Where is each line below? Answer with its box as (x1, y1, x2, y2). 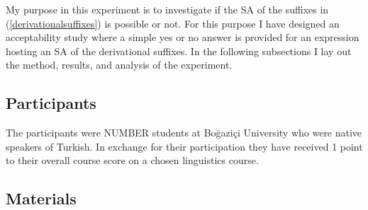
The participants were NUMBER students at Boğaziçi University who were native (6, 125, 362, 140)
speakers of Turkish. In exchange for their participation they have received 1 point (6, 139, 363, 153)
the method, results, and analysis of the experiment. (6, 57, 233, 72)
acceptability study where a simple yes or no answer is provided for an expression (6, 30, 359, 45)
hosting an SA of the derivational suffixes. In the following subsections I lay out (6, 43, 352, 58)
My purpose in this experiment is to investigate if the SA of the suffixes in (6, 2, 329, 16)
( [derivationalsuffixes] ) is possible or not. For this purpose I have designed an (6, 16, 340, 30)
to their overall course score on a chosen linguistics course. (6, 153, 259, 168)
